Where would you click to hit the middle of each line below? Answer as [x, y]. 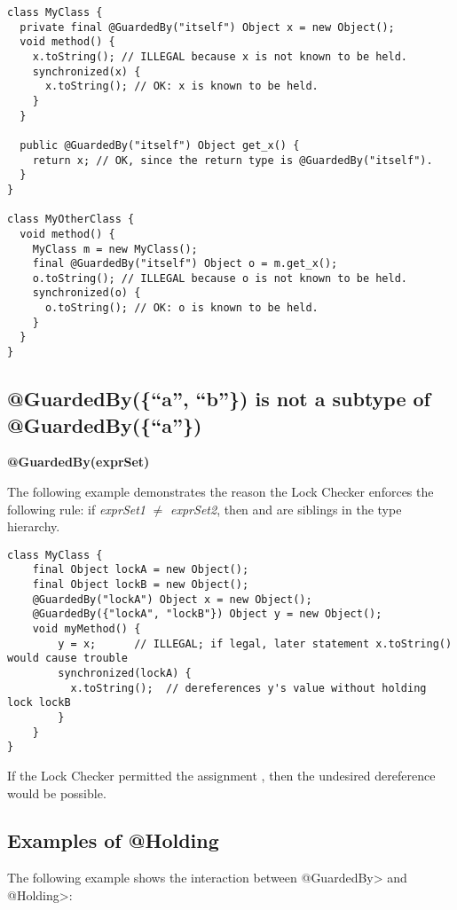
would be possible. [57, 792]
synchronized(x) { [87, 71]
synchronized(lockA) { [125, 673]
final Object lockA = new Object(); [141, 570]
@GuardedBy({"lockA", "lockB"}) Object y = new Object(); [207, 614]
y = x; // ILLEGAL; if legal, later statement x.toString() [255, 643]
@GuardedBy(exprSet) [79, 462]
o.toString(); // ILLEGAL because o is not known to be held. [220, 278]
